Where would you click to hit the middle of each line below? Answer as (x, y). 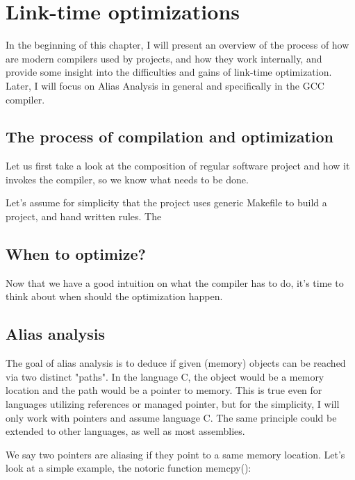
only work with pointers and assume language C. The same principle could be (171, 417)
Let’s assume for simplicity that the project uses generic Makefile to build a (166, 202)
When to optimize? (76, 254)
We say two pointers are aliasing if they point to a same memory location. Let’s (175, 454)
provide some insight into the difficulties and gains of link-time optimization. (169, 72)
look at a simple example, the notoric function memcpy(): (129, 468)
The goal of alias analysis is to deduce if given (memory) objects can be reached (176, 363)
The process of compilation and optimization (170, 136)
